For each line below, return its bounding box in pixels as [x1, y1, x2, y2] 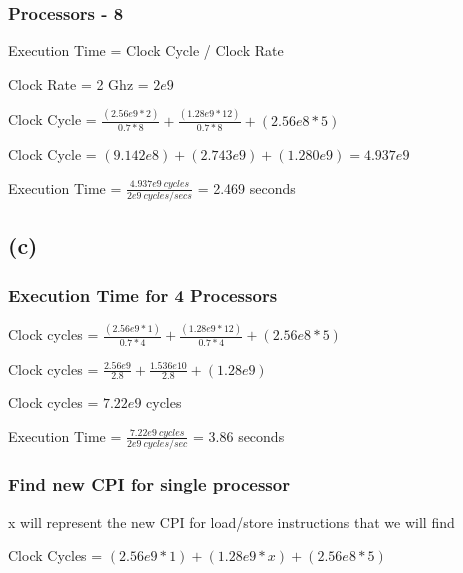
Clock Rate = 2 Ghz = [8, 73, 149, 94]
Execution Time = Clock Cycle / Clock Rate [8, 40, 284, 61]
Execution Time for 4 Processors [8, 282, 278, 307]
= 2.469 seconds [197, 177, 296, 198]
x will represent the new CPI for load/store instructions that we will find [8, 511, 455, 532]
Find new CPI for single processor [8, 472, 290, 497]
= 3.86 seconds [193, 425, 285, 446]
